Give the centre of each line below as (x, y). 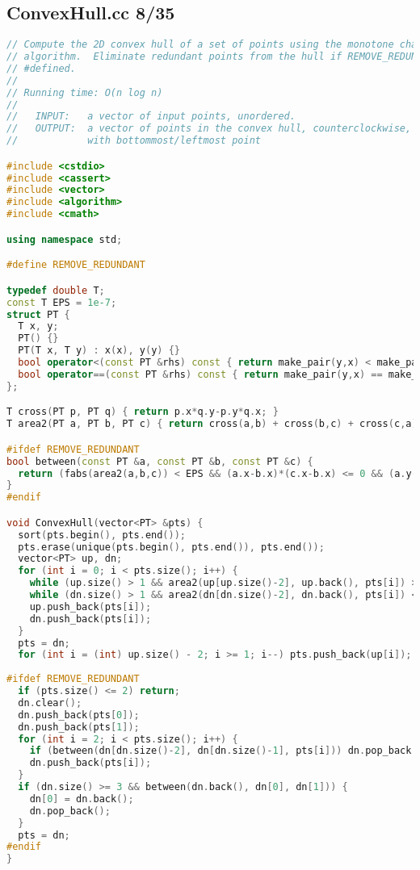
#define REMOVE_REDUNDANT (76, 265)
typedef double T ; (56, 290)
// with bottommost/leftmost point (134, 141)
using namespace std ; (65, 239)
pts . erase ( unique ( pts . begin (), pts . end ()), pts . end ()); (171, 547)
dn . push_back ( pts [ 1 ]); (79, 727)
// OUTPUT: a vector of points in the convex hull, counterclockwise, (209, 129)
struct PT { (38, 314)
